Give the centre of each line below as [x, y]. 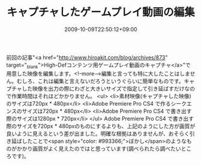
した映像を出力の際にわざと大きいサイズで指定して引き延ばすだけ [103, 88]
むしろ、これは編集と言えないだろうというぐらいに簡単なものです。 [100, 81]
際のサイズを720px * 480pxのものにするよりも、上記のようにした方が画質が [101, 126]
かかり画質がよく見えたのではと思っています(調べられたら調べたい [99, 148]
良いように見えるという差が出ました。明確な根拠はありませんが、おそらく [98, 133]
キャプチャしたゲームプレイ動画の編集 [101, 12]
